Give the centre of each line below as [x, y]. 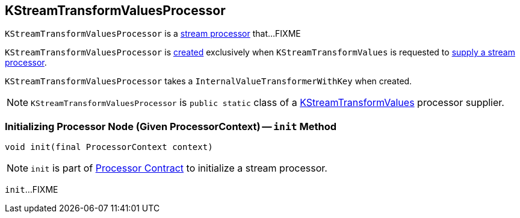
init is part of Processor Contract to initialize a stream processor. [179, 168]
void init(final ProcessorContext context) [109, 147]
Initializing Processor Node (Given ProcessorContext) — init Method [171, 126]
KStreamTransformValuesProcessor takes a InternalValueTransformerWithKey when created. [209, 81]
